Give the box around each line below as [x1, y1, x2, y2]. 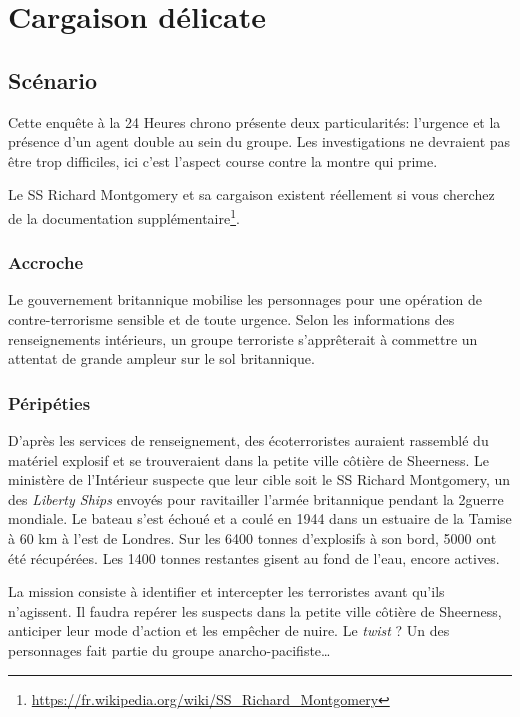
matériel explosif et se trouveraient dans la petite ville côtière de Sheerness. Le [8, 449, 489, 470]
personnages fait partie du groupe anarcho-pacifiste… [8, 639, 331, 660]
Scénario [8, 64, 98, 95]
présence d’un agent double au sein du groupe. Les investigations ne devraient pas [8, 131, 511, 152]
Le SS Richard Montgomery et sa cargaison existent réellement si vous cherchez [8, 184, 495, 205]
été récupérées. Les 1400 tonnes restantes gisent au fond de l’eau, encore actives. [8, 547, 500, 568]
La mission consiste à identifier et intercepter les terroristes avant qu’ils [8, 581, 445, 602]
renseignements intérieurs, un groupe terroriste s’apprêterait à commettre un [8, 328, 478, 349]
